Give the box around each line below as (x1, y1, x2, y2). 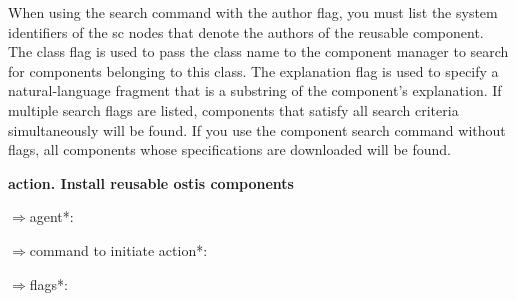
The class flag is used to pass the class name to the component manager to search (8, 41, 509, 62)
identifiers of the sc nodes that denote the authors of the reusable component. (8, 21, 484, 42)
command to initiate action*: (29, 239, 208, 260)
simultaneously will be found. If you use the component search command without (8, 119, 506, 140)
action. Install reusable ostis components (8, 172, 294, 193)
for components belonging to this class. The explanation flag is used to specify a (8, 60, 499, 81)
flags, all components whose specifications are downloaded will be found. (8, 139, 451, 160)
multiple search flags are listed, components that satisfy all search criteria (8, 99, 459, 120)
